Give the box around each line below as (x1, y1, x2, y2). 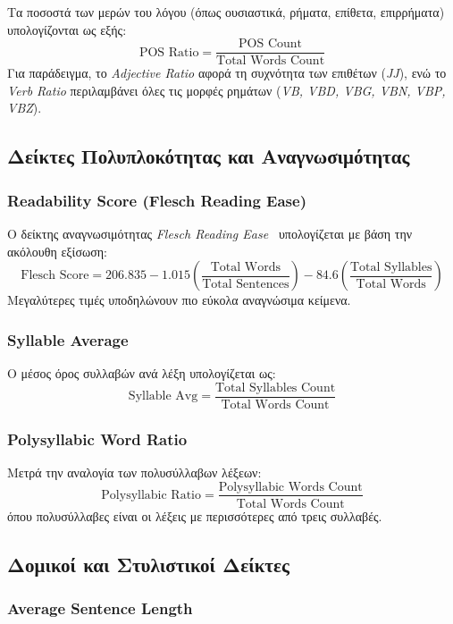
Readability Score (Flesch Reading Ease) (7, 189, 306, 211)
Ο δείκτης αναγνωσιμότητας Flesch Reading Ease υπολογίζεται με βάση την (7, 224, 413, 243)
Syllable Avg (128, 390, 198, 403)
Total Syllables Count (214, 381, 336, 394)
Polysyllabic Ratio (101, 488, 202, 502)
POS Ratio (138, 46, 199, 59)
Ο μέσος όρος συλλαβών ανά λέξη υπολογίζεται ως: (7, 364, 276, 383)
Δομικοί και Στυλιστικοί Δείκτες (7, 550, 289, 578)
